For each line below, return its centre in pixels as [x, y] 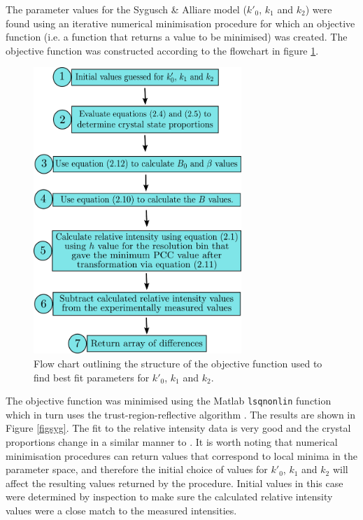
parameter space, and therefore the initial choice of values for [137, 469]
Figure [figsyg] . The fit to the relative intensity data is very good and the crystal [178, 428]
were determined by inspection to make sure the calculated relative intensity [169, 497]
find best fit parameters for [92, 377]
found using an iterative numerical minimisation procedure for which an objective [180, 23]
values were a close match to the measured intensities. [121, 510]
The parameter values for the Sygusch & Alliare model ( [126, 9]
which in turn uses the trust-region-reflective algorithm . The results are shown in [181, 414]
